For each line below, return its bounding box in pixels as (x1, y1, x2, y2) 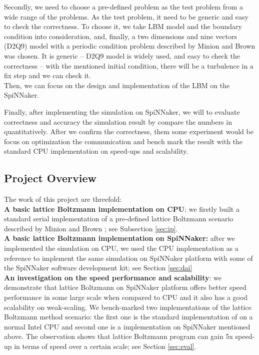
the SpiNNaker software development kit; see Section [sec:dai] (4, 262, 192, 273)
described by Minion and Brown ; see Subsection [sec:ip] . (4, 223, 178, 233)
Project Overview (4, 170, 97, 186)
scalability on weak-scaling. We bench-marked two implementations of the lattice (4, 301, 251, 312)
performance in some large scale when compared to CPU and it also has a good (4, 292, 248, 302)
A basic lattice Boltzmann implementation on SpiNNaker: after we (4, 233, 235, 243)
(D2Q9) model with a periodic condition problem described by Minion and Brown (4, 41, 255, 51)
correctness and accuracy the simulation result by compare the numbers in (4, 116, 232, 127)
